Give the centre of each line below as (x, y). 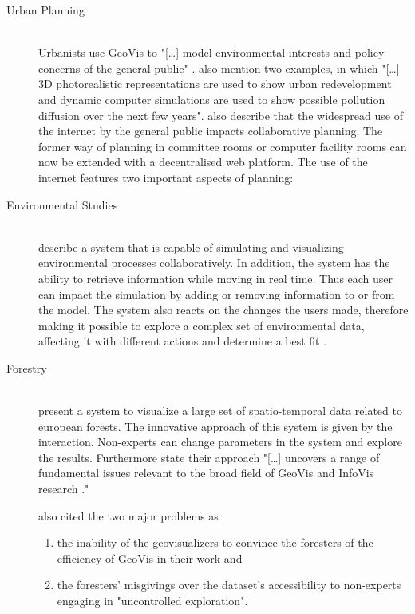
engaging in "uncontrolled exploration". (152, 600)
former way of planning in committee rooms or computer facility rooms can (223, 146)
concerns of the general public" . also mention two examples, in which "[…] (219, 68)
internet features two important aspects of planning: (166, 177)
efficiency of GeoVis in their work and (150, 558)
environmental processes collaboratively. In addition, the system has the (214, 263)
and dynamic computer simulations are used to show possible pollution (212, 99)
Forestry (27, 367)
